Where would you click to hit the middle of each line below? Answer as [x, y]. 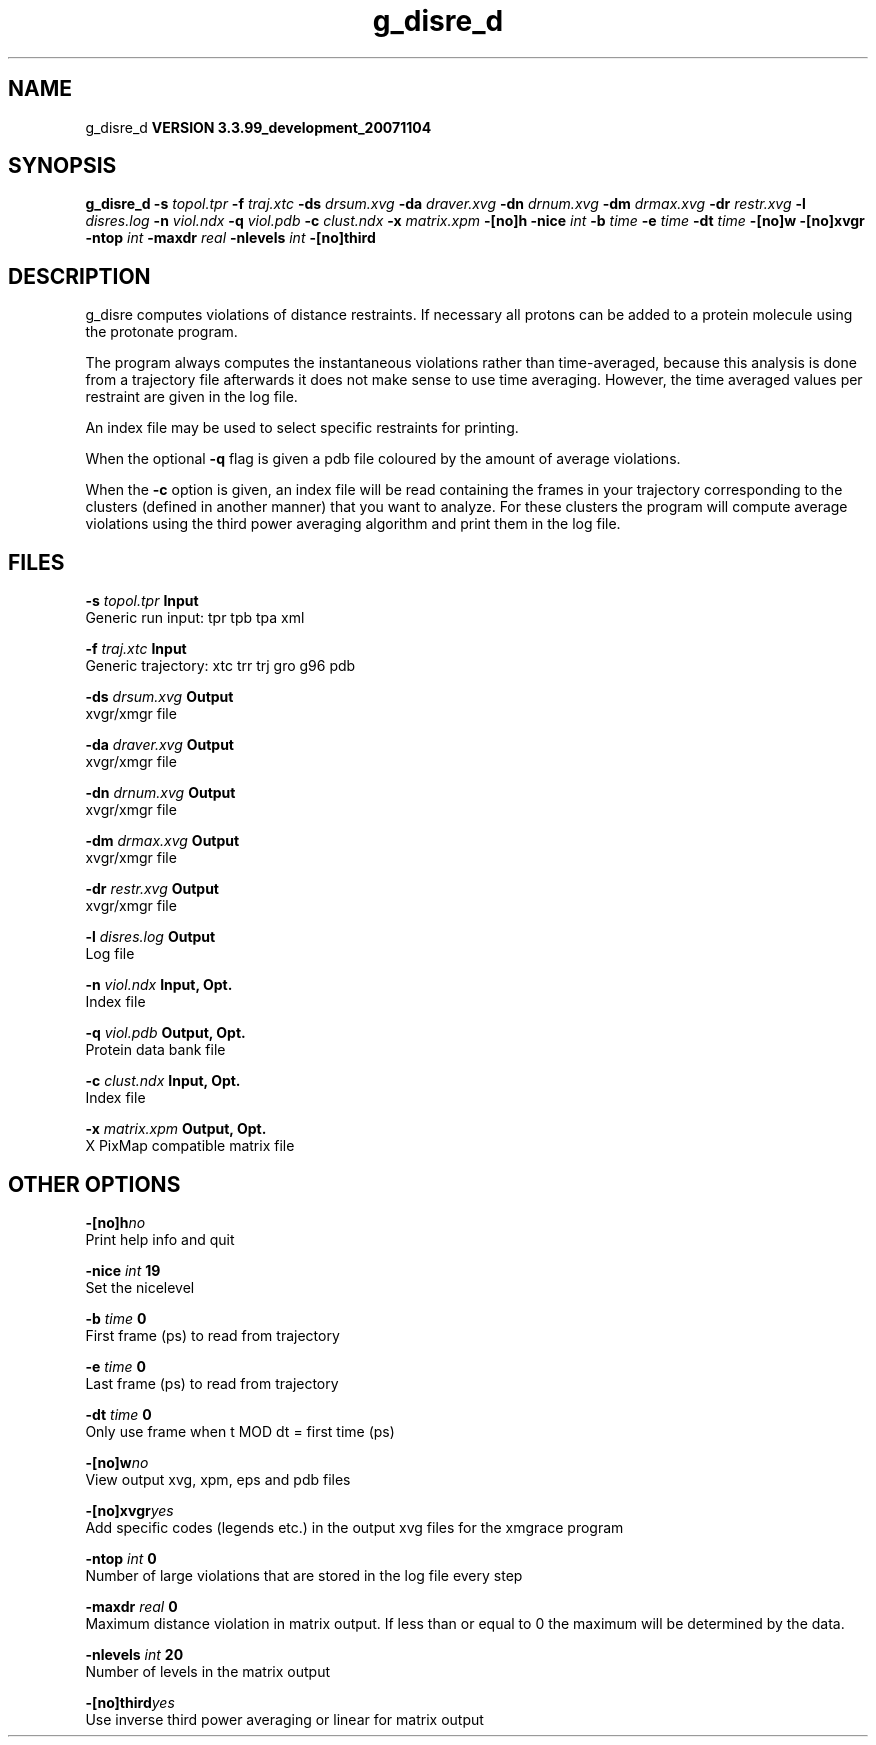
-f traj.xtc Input [136, 649]
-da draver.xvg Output [160, 745]
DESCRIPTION [79, 276]
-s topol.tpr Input [142, 601]
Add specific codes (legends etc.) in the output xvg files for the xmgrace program [354, 1527]
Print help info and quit [160, 1239]
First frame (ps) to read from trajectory [212, 1335]
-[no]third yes [130, 1702]
